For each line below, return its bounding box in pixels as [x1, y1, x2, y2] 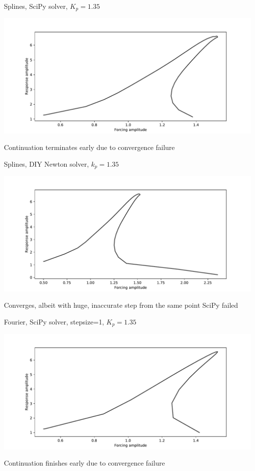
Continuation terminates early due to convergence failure [4, 142, 175, 152]
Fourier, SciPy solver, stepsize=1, [4, 316, 104, 326]
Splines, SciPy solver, [4, 1, 68, 11]
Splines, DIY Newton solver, [4, 158, 89, 169]
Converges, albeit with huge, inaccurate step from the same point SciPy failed [4, 300, 238, 310]
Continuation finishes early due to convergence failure [4, 458, 165, 468]
